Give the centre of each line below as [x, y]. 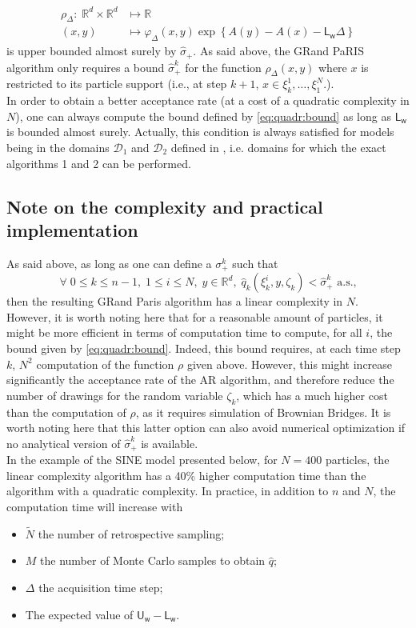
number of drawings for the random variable [115, 395]
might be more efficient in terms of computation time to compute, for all [184, 332]
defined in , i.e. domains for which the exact [278, 147]
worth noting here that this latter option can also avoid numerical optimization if [206, 428]
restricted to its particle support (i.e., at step [117, 84]
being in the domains [58, 147]
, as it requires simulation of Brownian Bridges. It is [263, 412]
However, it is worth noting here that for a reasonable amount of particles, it [195, 316]
